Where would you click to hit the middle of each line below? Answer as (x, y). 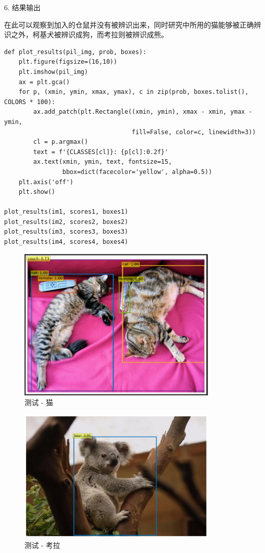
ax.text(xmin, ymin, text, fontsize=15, (103, 162)
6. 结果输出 (22, 7)
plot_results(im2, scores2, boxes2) (66, 222)
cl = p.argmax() (61, 142)
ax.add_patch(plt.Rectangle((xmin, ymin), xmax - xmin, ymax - (143, 112)
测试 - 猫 (39, 402)
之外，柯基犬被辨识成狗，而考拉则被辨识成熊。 (89, 34)
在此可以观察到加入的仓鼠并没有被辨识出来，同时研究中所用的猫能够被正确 (129, 24)
